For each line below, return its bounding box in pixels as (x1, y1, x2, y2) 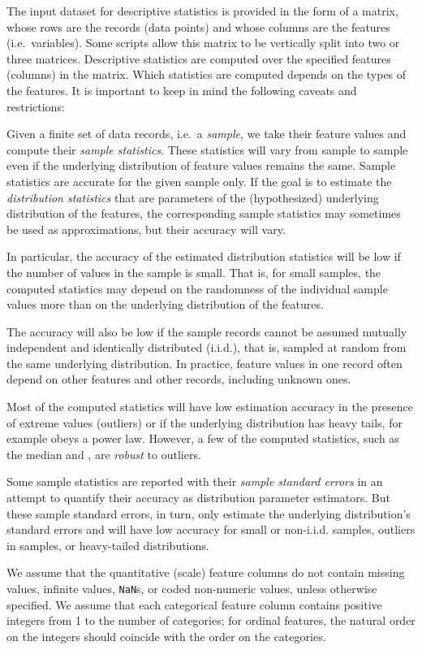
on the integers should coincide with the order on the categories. (6, 627, 326, 644)
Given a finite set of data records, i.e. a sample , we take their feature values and (6, 125, 407, 142)
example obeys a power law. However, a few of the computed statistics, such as (6, 430, 399, 447)
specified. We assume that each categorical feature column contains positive (6, 596, 382, 613)
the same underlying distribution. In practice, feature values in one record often (6, 354, 403, 371)
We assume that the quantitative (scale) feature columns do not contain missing (6, 564, 405, 581)
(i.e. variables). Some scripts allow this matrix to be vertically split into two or (6, 34, 400, 51)
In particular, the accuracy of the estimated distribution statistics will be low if (6, 248, 401, 265)
